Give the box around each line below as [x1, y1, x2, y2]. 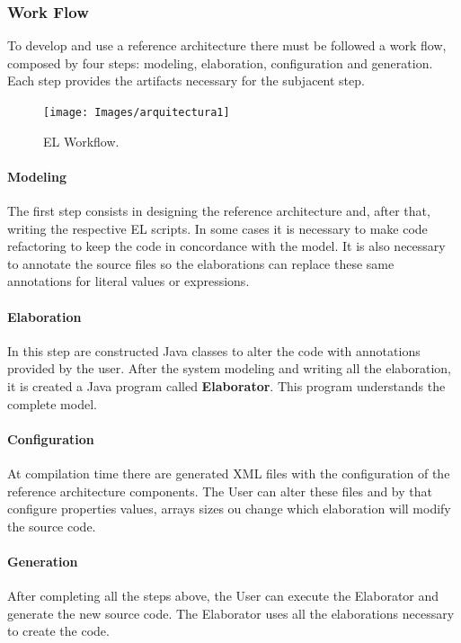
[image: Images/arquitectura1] [43, 106, 230, 119]
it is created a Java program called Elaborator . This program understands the [7, 377, 446, 395]
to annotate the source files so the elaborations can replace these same [7, 254, 395, 272]
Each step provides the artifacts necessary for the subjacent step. [7, 71, 365, 90]
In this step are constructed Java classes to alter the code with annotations [7, 341, 421, 360]
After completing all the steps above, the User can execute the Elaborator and [7, 586, 439, 605]
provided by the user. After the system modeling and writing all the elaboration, [7, 359, 451, 378]
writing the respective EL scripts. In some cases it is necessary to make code [7, 219, 428, 237]
